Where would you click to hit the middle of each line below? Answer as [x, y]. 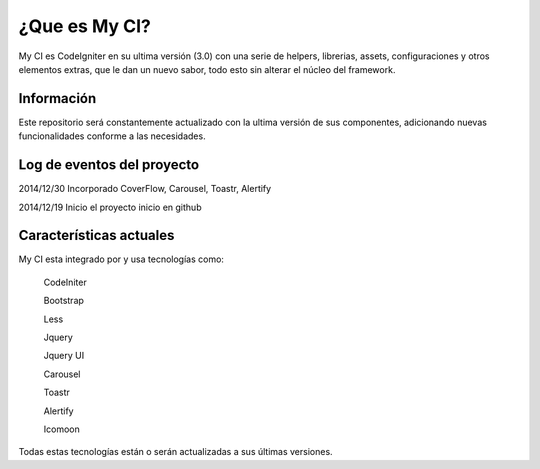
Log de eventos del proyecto [109, 165]
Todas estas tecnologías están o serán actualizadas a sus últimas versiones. [176, 452]
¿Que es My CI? [85, 26]
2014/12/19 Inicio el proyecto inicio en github [110, 207]
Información [57, 98]
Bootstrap [64, 301]
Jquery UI [64, 356]
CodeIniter [65, 282]
